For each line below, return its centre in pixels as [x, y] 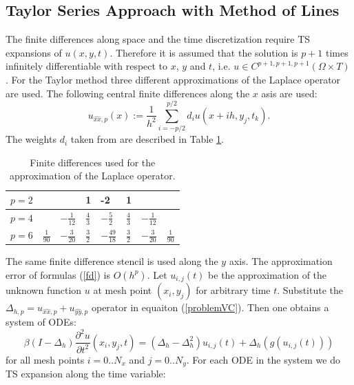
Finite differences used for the [93, 162]
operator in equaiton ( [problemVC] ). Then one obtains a [210, 307]
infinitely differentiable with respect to [87, 66]
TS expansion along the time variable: [86, 374]
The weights [31, 139]
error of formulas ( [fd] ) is [58, 274]
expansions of [34, 52]
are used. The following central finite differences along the [128, 93]
